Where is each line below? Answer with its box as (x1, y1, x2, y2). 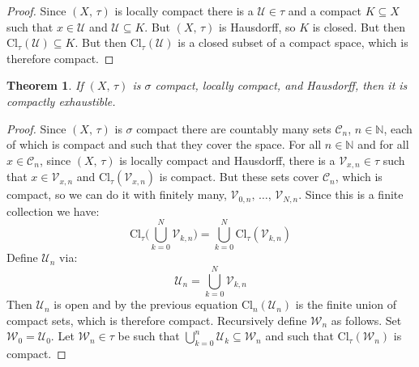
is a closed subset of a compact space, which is (177, 34, 408, 51)
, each (383, 120, 413, 137)
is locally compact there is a (114, 2, 254, 19)
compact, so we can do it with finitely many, (6, 186, 227, 203)
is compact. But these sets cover (159, 168, 319, 185)
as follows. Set (331, 311, 402, 328)
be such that (118, 327, 180, 344)
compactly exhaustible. (6, 92, 116, 109)
